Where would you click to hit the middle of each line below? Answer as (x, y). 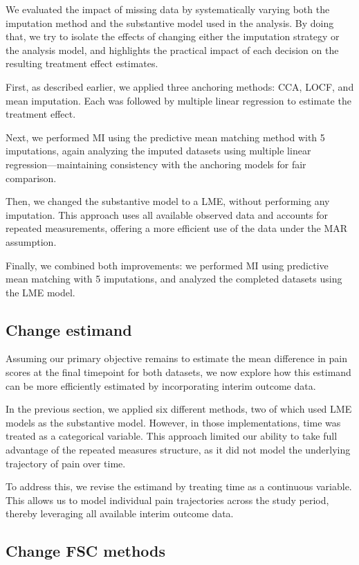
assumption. (31, 241)
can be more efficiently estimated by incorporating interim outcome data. (161, 385)
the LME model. (40, 292)
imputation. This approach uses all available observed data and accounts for (167, 214)
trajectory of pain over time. (66, 463)
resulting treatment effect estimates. (82, 63)
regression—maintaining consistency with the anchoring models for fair (156, 164)
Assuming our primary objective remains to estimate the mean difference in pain (176, 358)
